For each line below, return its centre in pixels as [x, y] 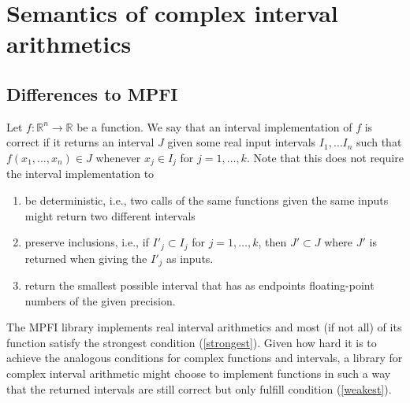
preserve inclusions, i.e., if [87, 242]
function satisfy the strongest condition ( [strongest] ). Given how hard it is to [192, 342]
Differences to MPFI [92, 93]
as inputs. [190, 258]
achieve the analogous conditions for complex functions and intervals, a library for [205, 358]
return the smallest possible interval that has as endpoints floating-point [199, 285]
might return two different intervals [110, 215]
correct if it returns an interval [80, 142]
